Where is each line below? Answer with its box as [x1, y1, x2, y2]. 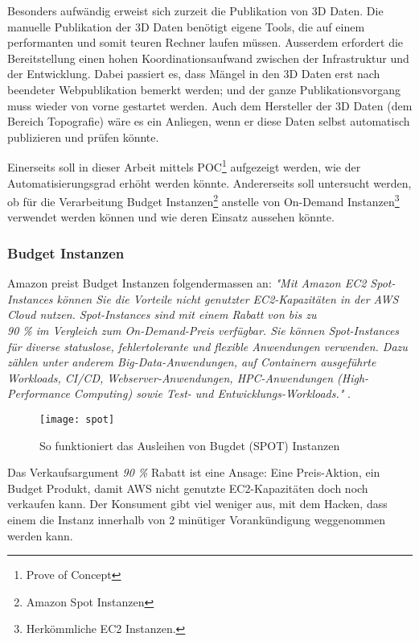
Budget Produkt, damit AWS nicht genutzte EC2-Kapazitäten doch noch [7, 479, 368, 496]
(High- [337, 369, 369, 386]
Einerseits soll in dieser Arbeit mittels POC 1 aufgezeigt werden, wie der [7, 156, 361, 175]
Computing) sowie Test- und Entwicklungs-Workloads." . [73, 385, 351, 402]
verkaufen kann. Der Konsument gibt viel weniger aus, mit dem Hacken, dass [7, 495, 388, 512]
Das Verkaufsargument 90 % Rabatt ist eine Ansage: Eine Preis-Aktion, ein [7, 464, 380, 481]
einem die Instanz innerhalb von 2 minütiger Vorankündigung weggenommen [7, 511, 386, 528]
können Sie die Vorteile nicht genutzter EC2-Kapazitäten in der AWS [56, 290, 399, 307]
